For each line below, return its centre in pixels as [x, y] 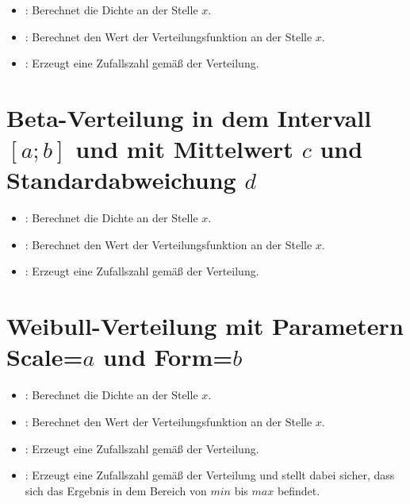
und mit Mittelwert [184, 149]
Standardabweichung [121, 180]
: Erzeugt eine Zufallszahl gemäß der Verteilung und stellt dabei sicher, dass [210, 475]
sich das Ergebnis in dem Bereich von [116, 490]
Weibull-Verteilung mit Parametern [205, 326]
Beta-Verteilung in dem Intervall [189, 117]
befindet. [299, 490]
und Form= [168, 357]
